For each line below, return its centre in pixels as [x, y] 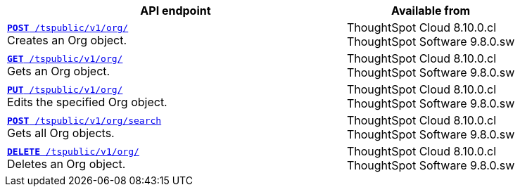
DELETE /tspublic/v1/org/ [73, 151]
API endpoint [176, 11]
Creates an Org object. [67, 40]
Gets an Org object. [59, 71]
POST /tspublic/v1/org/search [84, 120]
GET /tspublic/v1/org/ [65, 58]
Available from [431, 11]
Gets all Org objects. [61, 133]
